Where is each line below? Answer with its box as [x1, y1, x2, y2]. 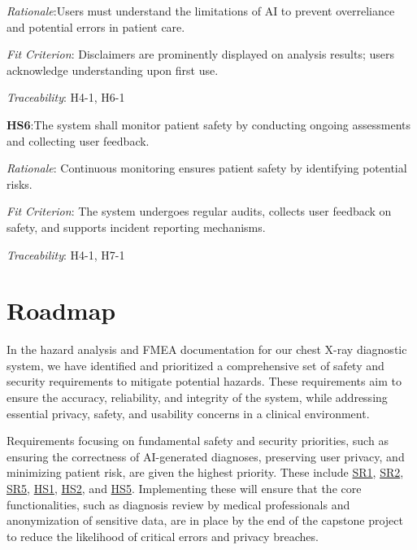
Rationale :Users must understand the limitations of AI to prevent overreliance [7, 2, 395, 19]
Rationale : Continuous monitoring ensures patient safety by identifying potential [7, 159, 407, 177]
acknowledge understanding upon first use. [7, 61, 219, 78]
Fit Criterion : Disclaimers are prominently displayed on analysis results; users [7, 46, 395, 63]
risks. [7, 175, 33, 192]
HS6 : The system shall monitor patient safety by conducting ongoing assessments [7, 116, 410, 133]
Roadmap [7, 294, 116, 327]
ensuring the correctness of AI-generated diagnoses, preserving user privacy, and [7, 447, 405, 465]
